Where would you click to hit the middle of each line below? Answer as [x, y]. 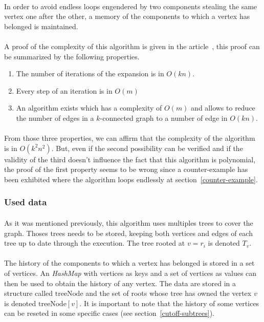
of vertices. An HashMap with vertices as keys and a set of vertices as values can [130, 273]
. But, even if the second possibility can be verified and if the [147, 148]
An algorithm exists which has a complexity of [89, 108]
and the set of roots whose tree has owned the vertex [169, 293]
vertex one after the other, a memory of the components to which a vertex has [127, 16]
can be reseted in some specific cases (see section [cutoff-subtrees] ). [109, 313]
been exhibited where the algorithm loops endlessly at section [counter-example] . [131, 179]
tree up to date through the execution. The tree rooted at [95, 243]
